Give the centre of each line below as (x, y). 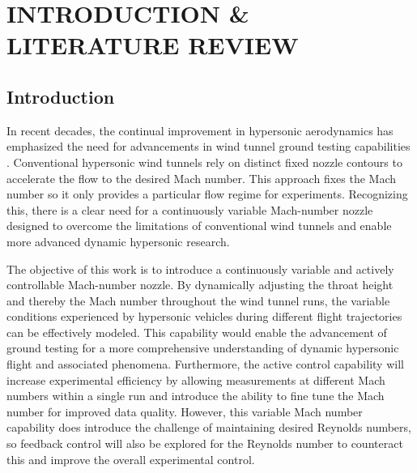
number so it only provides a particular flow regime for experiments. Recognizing (207, 194)
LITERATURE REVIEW (153, 45)
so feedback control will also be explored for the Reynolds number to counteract (205, 443)
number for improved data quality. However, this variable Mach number (185, 411)
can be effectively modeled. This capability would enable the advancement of (197, 332)
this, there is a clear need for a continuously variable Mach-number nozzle (190, 209)
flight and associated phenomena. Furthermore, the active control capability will (205, 364)
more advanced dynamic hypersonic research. (118, 241)
